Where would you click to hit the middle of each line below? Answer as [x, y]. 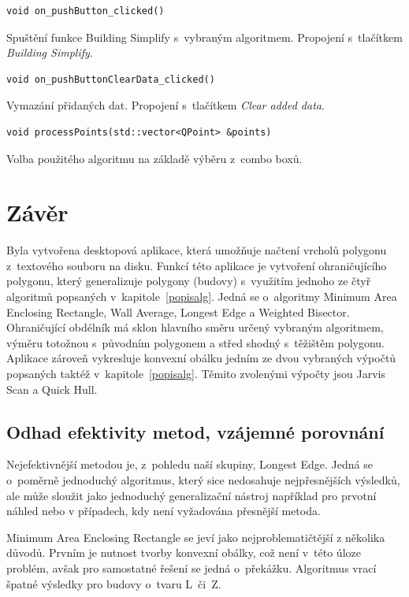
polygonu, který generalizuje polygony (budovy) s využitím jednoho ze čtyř [189, 281]
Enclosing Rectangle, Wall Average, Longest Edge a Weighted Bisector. [178, 311]
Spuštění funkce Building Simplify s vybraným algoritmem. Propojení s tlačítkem [204, 37]
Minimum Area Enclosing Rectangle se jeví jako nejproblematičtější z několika [196, 537]
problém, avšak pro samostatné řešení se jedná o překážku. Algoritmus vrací [191, 567]
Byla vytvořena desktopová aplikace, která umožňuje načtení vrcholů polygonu [197, 250]
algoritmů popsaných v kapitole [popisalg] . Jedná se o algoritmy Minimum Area [202, 297]
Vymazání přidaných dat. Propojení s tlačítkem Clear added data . [165, 105]
